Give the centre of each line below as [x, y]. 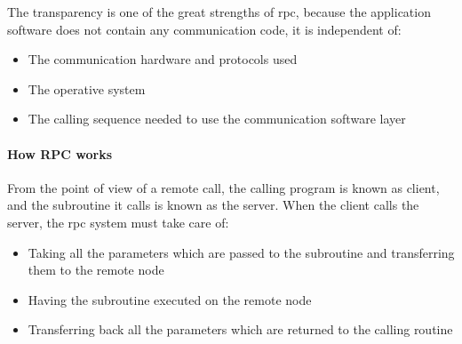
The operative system [87, 88]
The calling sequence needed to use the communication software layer [217, 119]
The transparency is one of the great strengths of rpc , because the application [219, 12]
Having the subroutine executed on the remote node [170, 299]
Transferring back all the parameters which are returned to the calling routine [240, 329]
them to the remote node [96, 270]
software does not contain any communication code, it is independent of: [204, 29]
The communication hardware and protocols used [163, 59]
